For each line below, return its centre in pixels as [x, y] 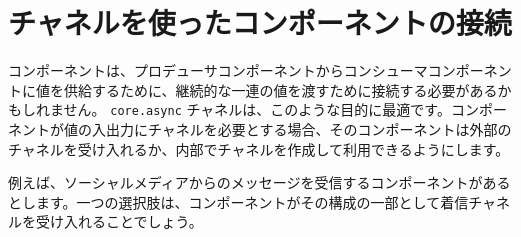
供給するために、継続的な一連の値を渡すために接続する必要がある [280, 89]
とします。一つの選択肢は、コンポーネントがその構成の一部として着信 [238, 201]
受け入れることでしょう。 [119, 221]
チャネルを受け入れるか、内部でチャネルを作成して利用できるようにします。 [259, 148]
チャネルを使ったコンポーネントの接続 [260, 22]
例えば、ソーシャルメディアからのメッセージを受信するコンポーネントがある [259, 182]
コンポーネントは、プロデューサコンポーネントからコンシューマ [218, 70]
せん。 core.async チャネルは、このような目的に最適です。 [257, 109]
